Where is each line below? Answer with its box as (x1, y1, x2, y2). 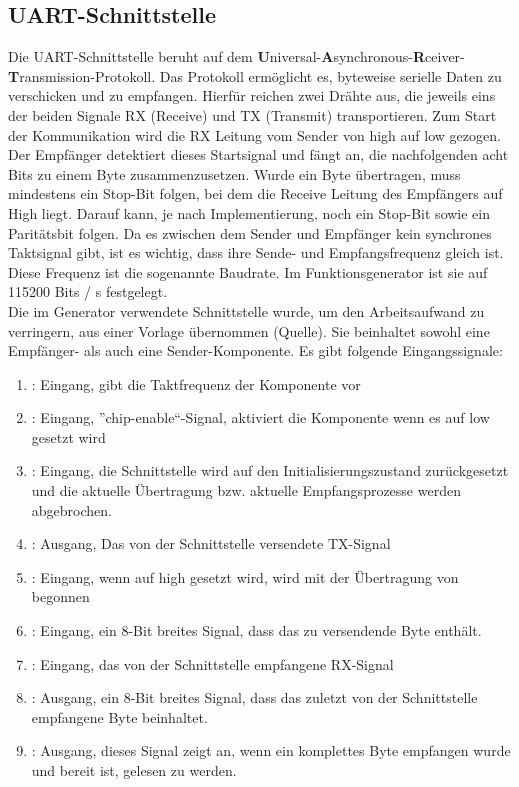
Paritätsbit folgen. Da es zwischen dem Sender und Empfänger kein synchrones (8, 222, 492, 243)
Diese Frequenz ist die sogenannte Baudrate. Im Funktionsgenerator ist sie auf (8, 261, 488, 282)
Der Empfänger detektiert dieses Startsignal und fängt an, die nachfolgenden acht (8, 144, 509, 165)
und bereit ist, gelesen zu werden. (31, 760, 237, 781)
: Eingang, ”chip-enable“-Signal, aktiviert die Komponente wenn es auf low (31, 407, 490, 428)
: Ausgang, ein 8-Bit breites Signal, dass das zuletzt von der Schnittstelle (31, 687, 478, 708)
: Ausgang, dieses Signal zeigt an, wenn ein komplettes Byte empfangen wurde (31, 740, 511, 761)
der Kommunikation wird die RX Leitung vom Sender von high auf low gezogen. (8, 124, 501, 145)
